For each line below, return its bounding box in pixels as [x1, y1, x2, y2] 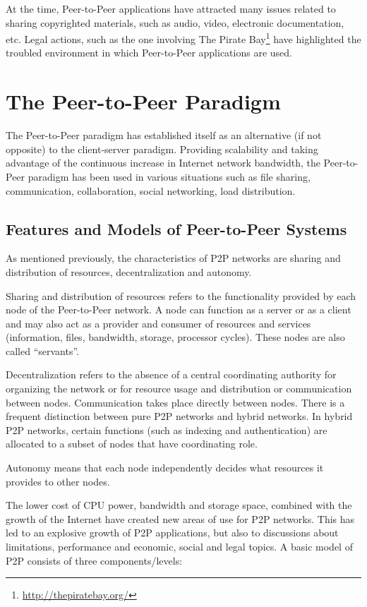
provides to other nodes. [6, 474, 110, 488]
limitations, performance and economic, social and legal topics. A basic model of [6, 539, 353, 554]
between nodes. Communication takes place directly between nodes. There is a [6, 395, 345, 409]
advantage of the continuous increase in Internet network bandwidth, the [6, 155, 320, 170]
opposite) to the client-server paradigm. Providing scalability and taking [6, 141, 318, 156]
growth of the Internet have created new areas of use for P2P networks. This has [6, 511, 355, 526]
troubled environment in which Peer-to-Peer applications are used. [6, 45, 292, 60]
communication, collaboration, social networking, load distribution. [6, 183, 296, 198]
